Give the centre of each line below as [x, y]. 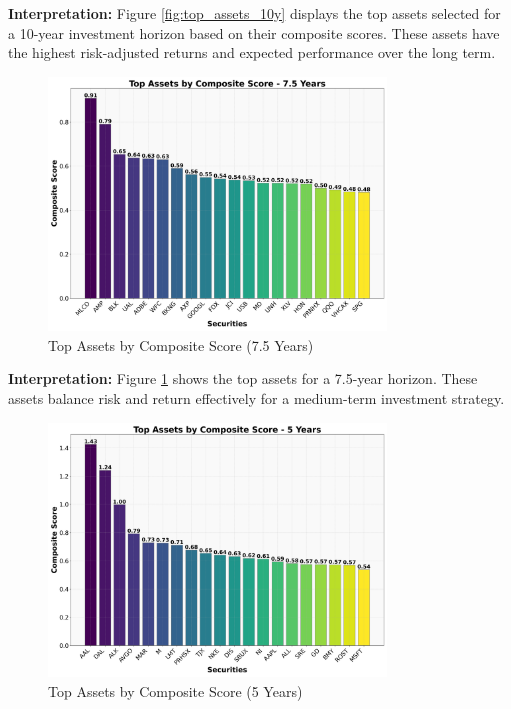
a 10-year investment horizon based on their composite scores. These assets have [254, 32]
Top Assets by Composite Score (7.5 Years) [181, 344]
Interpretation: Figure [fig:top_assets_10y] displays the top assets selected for [254, 13]
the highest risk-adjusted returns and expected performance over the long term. [252, 52]
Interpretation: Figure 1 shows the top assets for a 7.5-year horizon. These [243, 378]
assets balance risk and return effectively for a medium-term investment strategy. [256, 397]
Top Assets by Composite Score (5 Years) [175, 690]
